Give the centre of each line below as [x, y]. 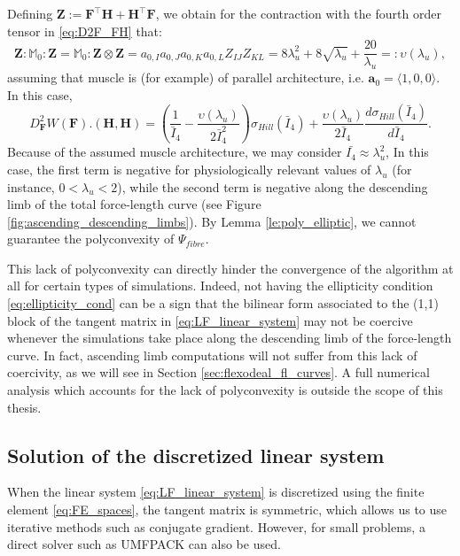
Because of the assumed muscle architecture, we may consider [175, 152]
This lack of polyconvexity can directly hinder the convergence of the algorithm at [230, 268]
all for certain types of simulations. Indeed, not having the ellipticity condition [220, 286]
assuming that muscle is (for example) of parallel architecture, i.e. [186, 77]
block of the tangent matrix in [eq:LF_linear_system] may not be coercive [210, 320]
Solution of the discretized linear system [196, 455]
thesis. [24, 407]
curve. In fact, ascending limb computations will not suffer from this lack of [212, 355]
